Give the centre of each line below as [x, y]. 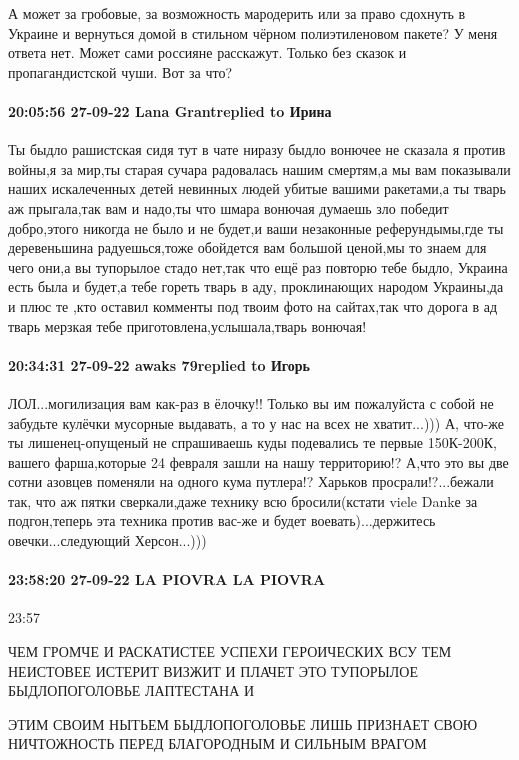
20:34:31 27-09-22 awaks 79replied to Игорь [159, 364]
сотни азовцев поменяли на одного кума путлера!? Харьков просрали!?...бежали [251, 481]
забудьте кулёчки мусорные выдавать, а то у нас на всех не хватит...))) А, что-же [256, 422]
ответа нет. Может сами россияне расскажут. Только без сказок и [207, 52]
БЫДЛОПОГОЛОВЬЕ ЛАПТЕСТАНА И [131, 690]
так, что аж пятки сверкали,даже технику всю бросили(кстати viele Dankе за [243, 500]
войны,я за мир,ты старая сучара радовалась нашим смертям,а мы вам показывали [259, 168]
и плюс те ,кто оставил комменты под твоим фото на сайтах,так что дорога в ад [253, 305]
